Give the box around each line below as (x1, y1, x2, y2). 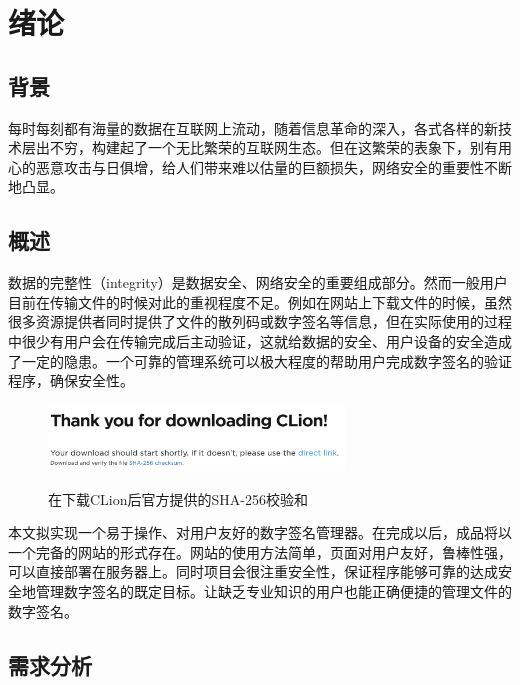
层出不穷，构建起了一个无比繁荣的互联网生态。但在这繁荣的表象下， (21, 137, 470, 158)
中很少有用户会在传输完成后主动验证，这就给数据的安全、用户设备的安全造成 (8, 330, 512, 351)
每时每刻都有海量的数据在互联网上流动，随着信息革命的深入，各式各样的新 (8, 117, 498, 138)
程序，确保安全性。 (8, 370, 134, 391)
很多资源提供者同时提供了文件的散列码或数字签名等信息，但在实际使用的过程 (8, 311, 512, 332)
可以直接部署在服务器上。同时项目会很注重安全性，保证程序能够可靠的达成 (8, 561, 498, 582)
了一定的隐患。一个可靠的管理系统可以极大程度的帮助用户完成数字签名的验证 (8, 350, 512, 371)
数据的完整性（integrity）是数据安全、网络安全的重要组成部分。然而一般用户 (8, 272, 508, 293)
